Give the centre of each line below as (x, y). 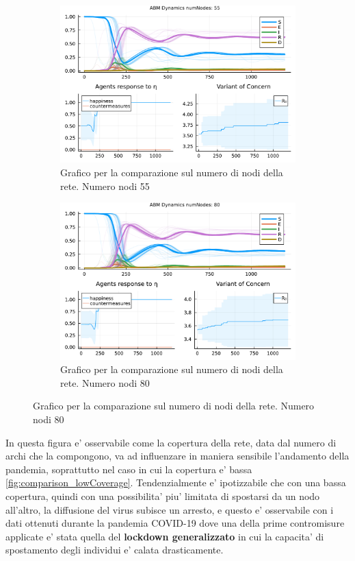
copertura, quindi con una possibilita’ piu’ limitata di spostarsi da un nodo (163, 496)
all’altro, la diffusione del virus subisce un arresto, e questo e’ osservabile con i (170, 509)
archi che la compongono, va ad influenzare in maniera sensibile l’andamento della (177, 456)
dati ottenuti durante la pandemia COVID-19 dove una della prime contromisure (175, 523)
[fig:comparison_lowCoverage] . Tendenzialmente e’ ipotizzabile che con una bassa (176, 482)
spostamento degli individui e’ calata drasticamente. (115, 550)
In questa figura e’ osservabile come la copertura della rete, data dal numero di (171, 442)
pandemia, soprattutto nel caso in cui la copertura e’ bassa (129, 469)
